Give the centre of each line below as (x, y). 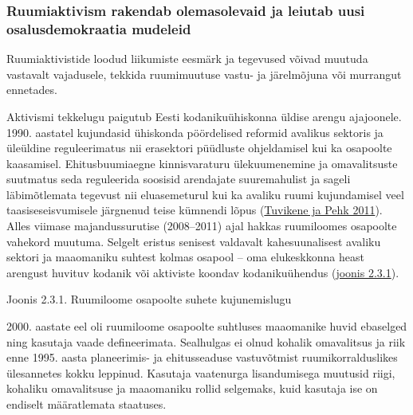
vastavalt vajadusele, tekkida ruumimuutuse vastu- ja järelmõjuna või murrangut (204, 74)
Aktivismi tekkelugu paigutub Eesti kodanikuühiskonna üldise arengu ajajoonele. (204, 116)
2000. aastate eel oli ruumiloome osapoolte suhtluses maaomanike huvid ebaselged (207, 326)
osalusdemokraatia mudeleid (99, 28)
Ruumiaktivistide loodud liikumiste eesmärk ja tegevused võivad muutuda (187, 59)
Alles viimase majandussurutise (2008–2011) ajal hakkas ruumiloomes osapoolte (202, 226)
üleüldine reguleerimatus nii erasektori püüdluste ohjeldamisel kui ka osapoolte (199, 148)
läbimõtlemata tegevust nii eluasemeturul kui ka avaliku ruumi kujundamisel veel (205, 194)
